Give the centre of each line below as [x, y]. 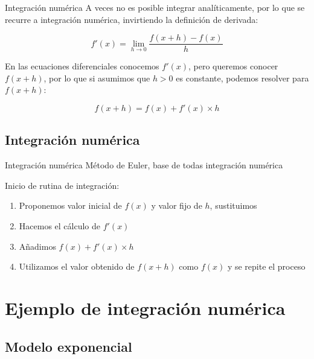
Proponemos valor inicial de [70, 205]
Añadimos [37, 246]
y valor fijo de [177, 205]
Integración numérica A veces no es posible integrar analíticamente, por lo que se [155, 7]
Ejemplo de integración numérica [145, 307]
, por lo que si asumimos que [97, 78]
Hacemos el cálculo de [60, 226]
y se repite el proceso [266, 266]
